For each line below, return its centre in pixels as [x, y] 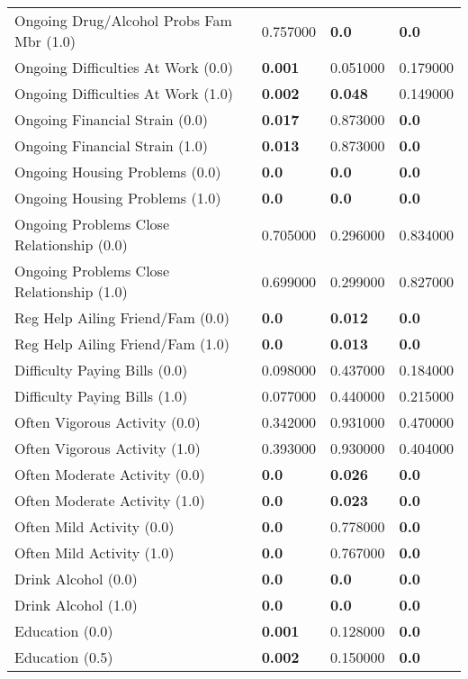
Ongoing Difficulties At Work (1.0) [124, 93]
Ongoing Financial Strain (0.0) [111, 119]
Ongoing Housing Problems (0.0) [118, 172]
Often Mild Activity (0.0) [94, 526]
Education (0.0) [64, 631]
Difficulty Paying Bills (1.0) [101, 396]
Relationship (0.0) [71, 244]
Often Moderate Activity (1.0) [110, 500]
